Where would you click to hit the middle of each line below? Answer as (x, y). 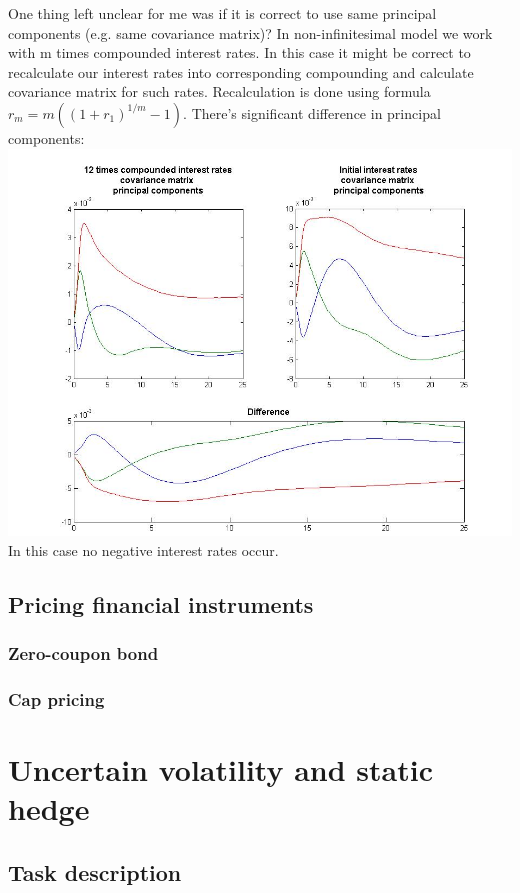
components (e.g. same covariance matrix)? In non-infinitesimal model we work (250, 32)
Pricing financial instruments (161, 603)
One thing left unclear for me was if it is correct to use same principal (222, 13)
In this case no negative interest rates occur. (143, 549)
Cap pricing (56, 698)
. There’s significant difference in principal (312, 112)
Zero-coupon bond (83, 653)
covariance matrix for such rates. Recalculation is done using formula (219, 91)
